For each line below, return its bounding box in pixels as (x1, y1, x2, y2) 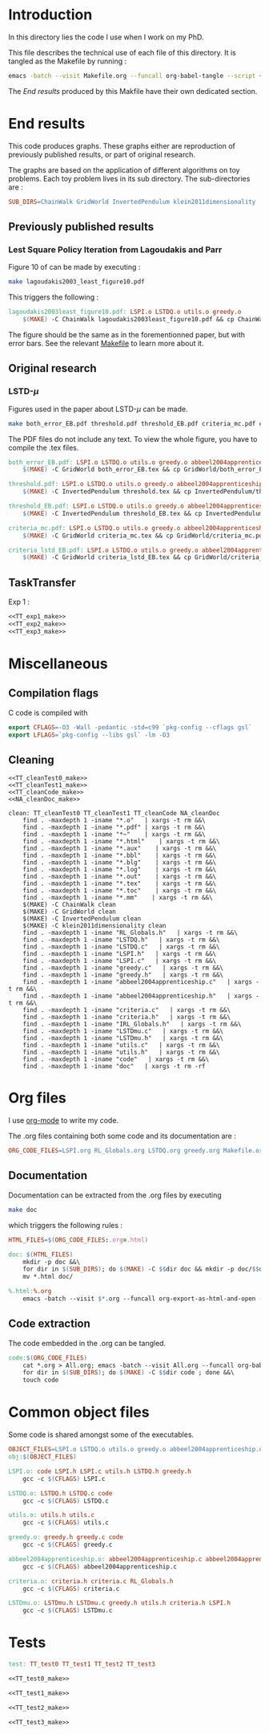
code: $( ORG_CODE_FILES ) (8, 1353, 88, 1362)
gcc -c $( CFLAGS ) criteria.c (22, 1585, 120, 1593)
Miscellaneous (8, 655, 108, 672)
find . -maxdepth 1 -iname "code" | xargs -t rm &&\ (22, 1055, 210, 1063)
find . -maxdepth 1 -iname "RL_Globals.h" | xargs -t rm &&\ (22, 929, 239, 937)
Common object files (8, 1403, 150, 1422)
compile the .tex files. (8, 443, 79, 452)
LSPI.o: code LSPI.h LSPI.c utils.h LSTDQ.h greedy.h (8, 1467, 192, 1475)
